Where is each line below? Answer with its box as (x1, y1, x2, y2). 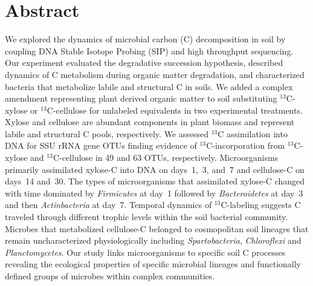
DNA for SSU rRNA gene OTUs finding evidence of (5, 139, 197, 152)
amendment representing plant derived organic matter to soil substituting (5, 92, 277, 105)
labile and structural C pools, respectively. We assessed (5, 127, 209, 140)
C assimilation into (218, 127, 288, 140)
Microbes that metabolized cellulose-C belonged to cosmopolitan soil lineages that (5, 222, 309, 235)
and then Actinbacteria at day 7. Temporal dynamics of (5, 198, 212, 211)
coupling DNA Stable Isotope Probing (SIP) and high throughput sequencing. (5, 44, 294, 57)
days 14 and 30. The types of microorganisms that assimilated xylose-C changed (5, 175, 305, 187)
